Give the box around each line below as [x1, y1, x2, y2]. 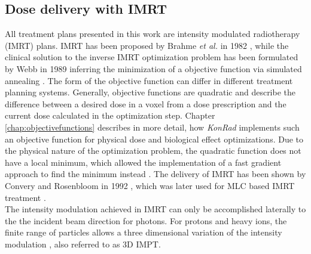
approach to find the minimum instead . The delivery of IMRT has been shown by [5, 168, 306, 180]
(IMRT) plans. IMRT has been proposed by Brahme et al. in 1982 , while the [5, 39, 289, 51]
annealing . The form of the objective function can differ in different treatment [5, 74, 293, 86]
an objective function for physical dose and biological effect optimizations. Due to [5, 132, 304, 145]
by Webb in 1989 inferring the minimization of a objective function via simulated [5, 62, 302, 75]
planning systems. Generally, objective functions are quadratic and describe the [5, 86, 296, 98]
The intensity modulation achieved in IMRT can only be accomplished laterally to [5, 203, 306, 215]
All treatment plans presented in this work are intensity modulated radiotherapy [5, 27, 300, 40]
